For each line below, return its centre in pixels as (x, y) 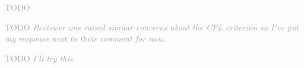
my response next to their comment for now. (85, 38)
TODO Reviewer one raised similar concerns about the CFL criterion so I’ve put (152, 27)
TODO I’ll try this (39, 58)
